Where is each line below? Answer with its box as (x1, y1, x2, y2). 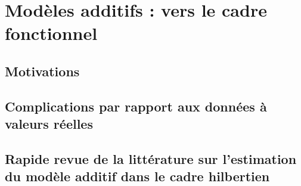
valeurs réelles (5, 114, 93, 133)
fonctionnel (5, 21, 98, 45)
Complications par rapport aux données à (5, 97, 267, 115)
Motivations (5, 61, 80, 80)
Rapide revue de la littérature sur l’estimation (5, 149, 297, 168)
